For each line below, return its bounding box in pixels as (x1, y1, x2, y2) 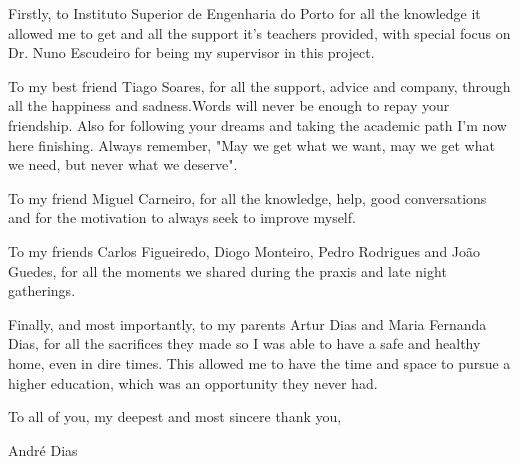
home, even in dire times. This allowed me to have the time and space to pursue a (8, 352, 511, 373)
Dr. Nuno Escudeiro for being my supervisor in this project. (8, 42, 375, 63)
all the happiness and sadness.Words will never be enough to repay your (8, 95, 450, 116)
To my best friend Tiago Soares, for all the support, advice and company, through (8, 75, 511, 96)
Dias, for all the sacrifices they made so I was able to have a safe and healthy (8, 333, 481, 354)
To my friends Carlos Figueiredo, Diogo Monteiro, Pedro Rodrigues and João (8, 240, 481, 261)
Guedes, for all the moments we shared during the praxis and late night (8, 260, 447, 281)
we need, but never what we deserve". (8, 154, 238, 175)
